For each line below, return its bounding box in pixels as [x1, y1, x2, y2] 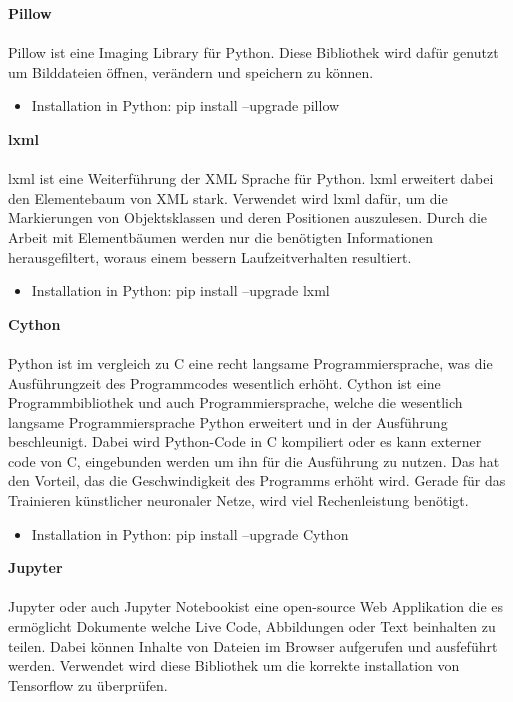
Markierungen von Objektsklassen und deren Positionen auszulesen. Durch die [8, 207, 487, 228]
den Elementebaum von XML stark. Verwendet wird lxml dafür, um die [8, 187, 448, 208]
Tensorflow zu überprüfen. [8, 674, 168, 695]
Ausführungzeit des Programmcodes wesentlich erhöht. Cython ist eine [8, 372, 441, 393]
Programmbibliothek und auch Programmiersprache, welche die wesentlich [8, 392, 463, 413]
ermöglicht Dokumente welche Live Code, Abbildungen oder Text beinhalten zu [8, 616, 496, 637]
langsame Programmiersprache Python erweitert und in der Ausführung [8, 411, 448, 432]
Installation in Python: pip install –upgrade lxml [31, 280, 330, 301]
